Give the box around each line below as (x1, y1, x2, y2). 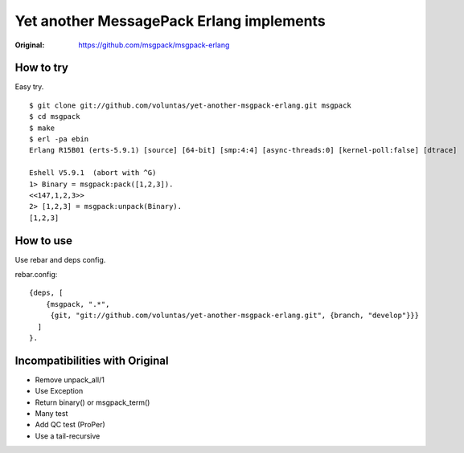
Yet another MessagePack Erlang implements (14, 12, 326, 30)
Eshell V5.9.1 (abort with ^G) (29, 169, 157, 178)
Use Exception (35, 386, 84, 396)
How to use (14, 234, 72, 247)
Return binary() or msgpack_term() (35, 398, 150, 407)
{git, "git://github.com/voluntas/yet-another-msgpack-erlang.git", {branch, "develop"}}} (50, 311, 420, 320)
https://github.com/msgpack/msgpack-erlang (78, 40, 230, 50)
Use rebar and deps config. (14, 255, 106, 264)
